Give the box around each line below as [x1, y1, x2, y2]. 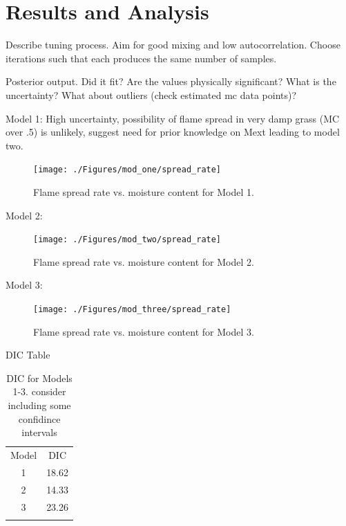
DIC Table [6, 347, 50, 362]
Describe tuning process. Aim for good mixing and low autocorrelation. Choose [6, 37, 340, 52]
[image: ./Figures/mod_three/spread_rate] [33, 304, 231, 314]
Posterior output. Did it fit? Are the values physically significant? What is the [6, 74, 336, 89]
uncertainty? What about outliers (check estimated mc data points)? [6, 87, 297, 102]
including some [8, 398, 71, 412]
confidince [18, 411, 61, 426]
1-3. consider [12, 384, 66, 399]
